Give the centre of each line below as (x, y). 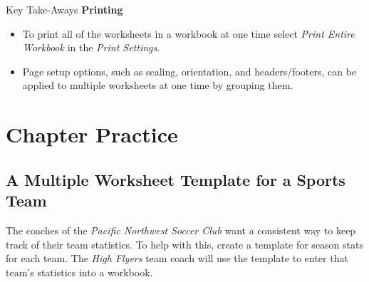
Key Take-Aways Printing (64, 9)
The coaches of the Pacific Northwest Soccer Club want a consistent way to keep (181, 230)
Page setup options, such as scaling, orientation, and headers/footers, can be (189, 71)
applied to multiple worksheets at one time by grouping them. (158, 85)
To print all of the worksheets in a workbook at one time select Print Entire (188, 33)
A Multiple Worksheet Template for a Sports (176, 179)
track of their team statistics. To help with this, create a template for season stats (184, 244)
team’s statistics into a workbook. (79, 272)
